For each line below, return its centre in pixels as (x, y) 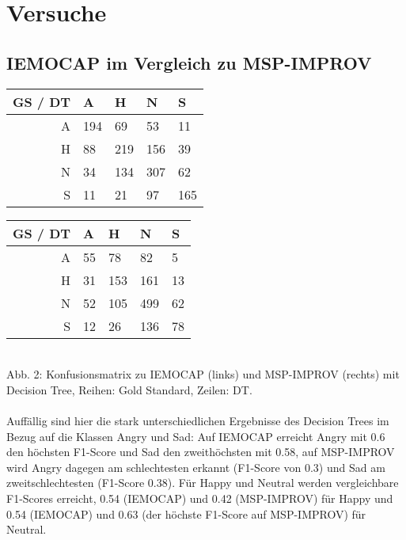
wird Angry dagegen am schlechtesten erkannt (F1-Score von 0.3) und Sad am (196, 467)
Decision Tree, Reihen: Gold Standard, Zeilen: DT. (129, 389)
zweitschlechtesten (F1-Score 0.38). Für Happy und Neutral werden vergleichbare (203, 483)
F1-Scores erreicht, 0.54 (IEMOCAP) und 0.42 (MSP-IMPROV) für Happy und (200, 498)
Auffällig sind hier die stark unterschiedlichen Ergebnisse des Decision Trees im (198, 420)
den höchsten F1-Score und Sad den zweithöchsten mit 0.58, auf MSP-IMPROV (201, 452)
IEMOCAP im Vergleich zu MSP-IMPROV (189, 62)
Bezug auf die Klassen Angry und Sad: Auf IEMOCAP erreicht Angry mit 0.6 (196, 436)
